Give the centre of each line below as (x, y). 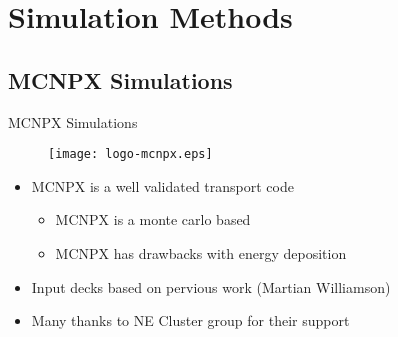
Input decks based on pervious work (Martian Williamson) (211, 286)
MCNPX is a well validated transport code (162, 185)
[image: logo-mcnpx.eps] (130, 154)
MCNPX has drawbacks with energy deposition (201, 253)
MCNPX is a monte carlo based (153, 219)
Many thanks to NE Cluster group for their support (190, 320)
